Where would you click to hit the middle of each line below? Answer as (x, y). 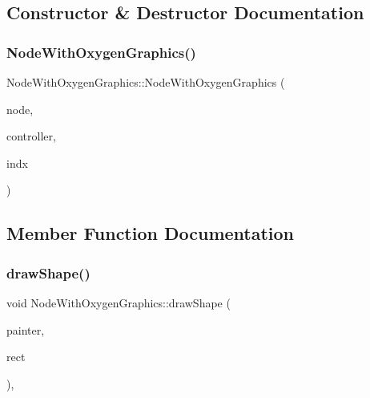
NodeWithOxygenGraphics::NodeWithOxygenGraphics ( (146, 82)
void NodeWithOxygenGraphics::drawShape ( (119, 302)
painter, (26, 329)
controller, (31, 136)
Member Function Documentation (151, 233)
